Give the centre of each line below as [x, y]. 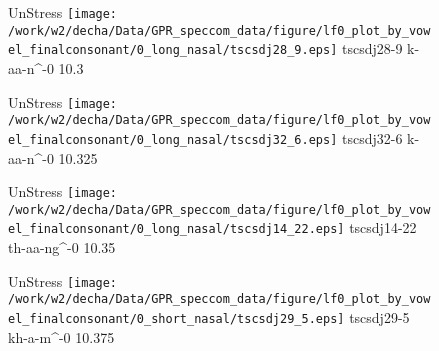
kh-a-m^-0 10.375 [61, 336]
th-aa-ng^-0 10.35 [62, 247]
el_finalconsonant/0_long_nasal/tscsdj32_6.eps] [173, 139]
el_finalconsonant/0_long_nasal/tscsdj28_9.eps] [173, 50]
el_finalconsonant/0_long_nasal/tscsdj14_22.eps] [176, 229]
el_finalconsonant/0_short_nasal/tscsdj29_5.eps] [176, 319]
